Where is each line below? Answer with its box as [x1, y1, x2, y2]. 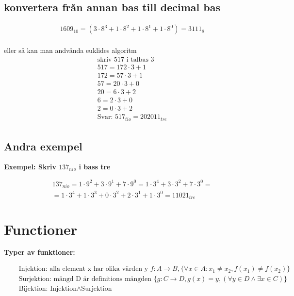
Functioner [4, 219, 78, 239]
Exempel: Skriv [4, 161, 56, 171]
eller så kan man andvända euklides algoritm [4, 45, 137, 55]
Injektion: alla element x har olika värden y [18, 265, 148, 273]
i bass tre [79, 161, 111, 171]
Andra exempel [4, 138, 82, 153]
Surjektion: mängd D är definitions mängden [18, 276, 152, 283]
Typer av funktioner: [4, 247, 75, 257]
